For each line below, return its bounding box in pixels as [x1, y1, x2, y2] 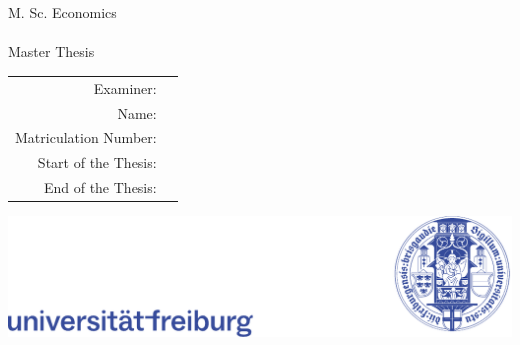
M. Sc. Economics [8, 2, 117, 23]
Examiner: [93, 77, 157, 98]
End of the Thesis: [43, 177, 157, 198]
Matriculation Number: [15, 127, 157, 148]
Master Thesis [8, 41, 95, 62]
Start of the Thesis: [37, 152, 157, 173]
